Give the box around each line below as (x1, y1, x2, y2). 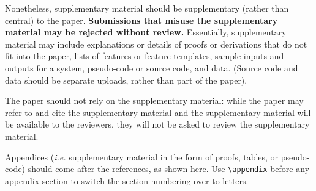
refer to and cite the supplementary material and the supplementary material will (5, 106, 311, 118)
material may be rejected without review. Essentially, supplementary (5, 26, 287, 38)
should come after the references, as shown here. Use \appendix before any (28, 162, 310, 175)
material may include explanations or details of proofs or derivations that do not (5, 37, 307, 50)
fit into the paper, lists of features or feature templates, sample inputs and (5, 49, 284, 62)
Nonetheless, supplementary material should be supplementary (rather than (5, 2, 289, 14)
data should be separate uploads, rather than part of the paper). (5, 73, 247, 86)
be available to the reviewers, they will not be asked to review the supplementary (5, 118, 310, 131)
